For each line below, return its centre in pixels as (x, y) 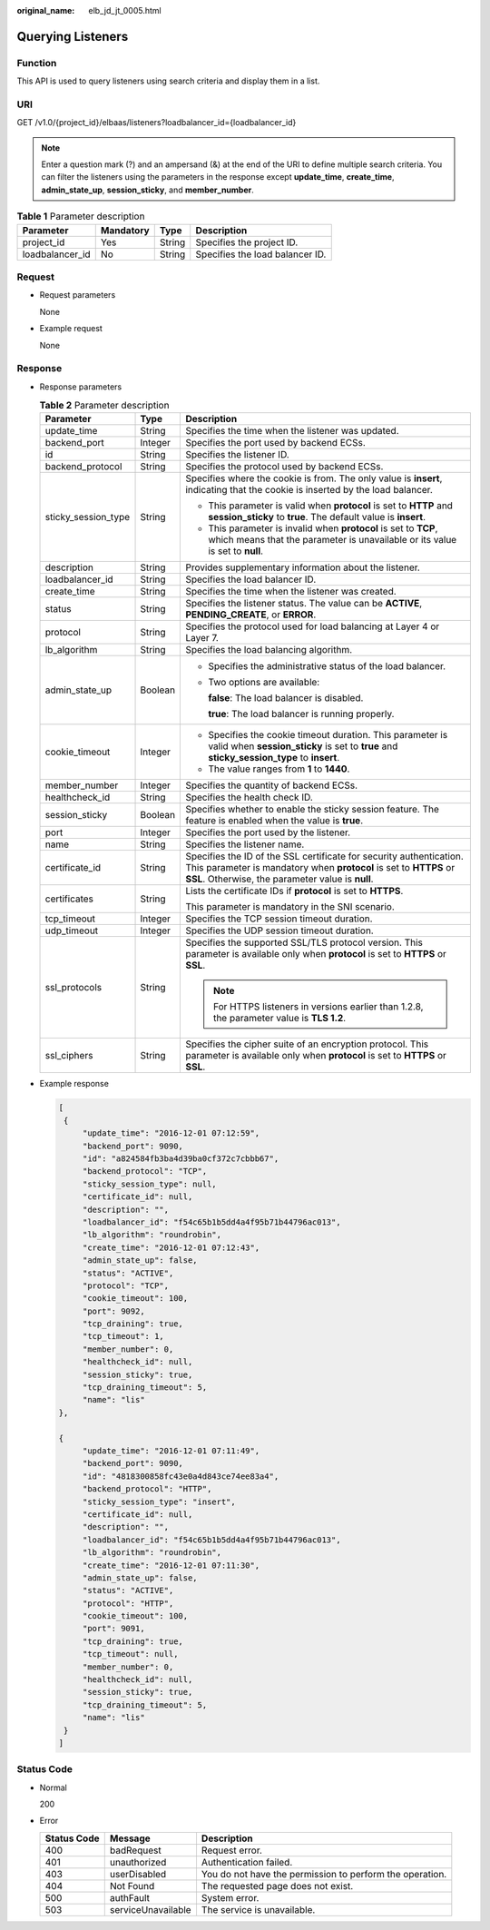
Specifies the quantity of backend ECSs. (272, 785)
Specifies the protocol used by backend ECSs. (284, 467)
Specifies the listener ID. (237, 455)
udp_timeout (72, 931)
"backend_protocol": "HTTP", (147, 1489)
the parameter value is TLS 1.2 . (280, 1019)
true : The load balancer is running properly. (301, 714)
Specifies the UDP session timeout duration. (279, 931)
